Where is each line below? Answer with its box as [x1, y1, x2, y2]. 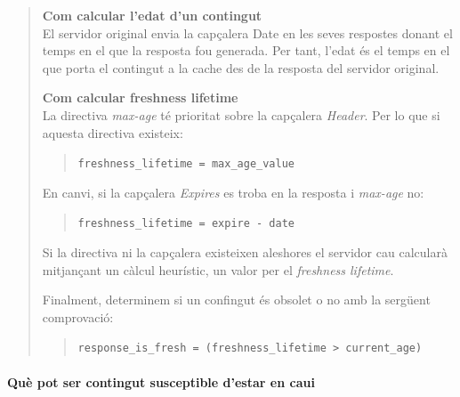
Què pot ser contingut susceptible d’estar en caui [7, 372, 315, 391]
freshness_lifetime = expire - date [77, 217, 295, 231]
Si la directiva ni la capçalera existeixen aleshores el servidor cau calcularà [42, 243, 448, 262]
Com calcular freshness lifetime [42, 88, 238, 107]
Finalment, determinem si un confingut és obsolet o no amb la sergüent [42, 290, 431, 309]
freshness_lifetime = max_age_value [77, 158, 295, 171]
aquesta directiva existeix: [42, 123, 183, 142]
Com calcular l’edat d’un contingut [42, 6, 262, 24]
